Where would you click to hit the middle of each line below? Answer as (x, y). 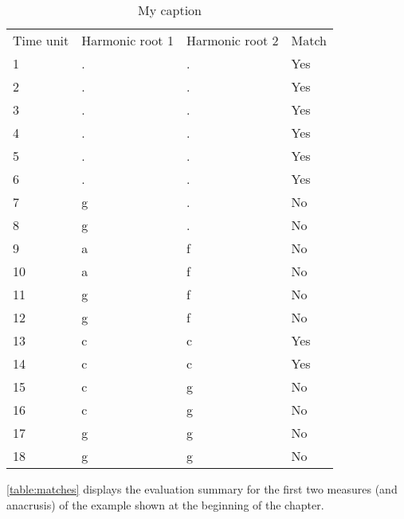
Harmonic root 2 (232, 40)
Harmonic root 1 (127, 40)
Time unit (41, 40)
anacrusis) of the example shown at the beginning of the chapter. (165, 504)
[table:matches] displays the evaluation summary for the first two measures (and (202, 489)
